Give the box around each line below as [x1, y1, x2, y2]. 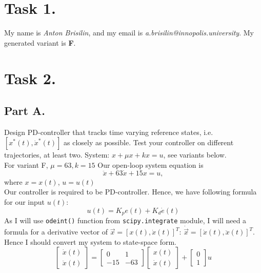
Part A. [4, 103, 45, 119]
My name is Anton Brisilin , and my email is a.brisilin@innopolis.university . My [4, 27, 254, 38]
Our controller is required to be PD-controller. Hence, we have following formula [4, 186, 257, 197]
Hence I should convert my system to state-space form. [4, 236, 176, 247]
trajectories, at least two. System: [4, 149, 110, 160]
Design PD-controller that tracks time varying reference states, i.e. [4, 126, 213, 137]
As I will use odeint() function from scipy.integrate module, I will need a [4, 215, 247, 226]
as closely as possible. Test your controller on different [64, 137, 234, 148]
